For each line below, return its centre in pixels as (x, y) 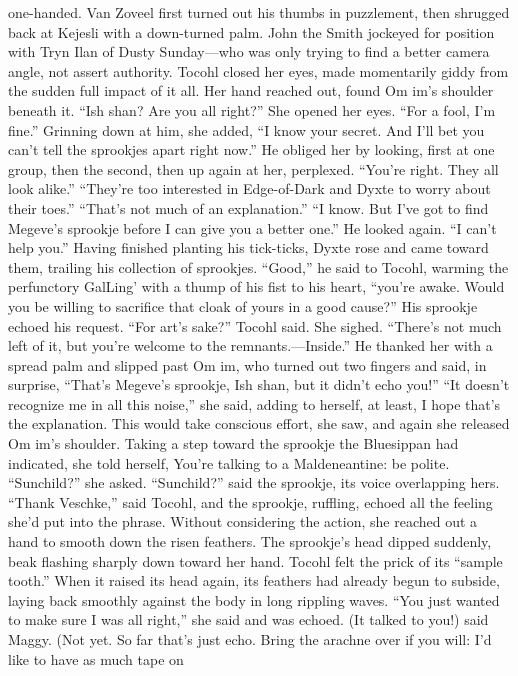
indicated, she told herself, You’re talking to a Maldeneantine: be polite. (229, 462)
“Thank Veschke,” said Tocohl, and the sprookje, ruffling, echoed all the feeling (250, 501)
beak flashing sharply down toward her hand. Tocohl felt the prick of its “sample (255, 560)
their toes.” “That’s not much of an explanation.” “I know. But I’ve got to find (248, 207)
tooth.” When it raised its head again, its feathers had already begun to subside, (254, 580)
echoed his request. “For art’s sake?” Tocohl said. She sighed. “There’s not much (255, 325)
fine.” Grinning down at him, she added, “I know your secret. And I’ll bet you (246, 129)
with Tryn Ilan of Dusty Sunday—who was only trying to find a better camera (249, 51)
